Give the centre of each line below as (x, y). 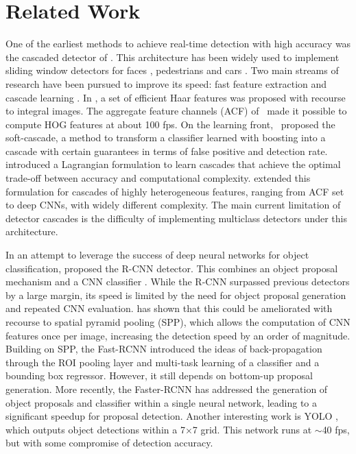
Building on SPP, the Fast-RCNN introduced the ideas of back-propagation (164, 349)
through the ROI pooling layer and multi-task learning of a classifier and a (163, 362)
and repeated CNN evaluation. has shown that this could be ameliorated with (169, 308)
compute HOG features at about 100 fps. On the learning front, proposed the (170, 124)
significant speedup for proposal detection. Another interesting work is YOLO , (172, 416)
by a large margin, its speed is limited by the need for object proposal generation (176, 295)
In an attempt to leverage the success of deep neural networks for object (157, 255)
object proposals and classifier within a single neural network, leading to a (162, 402)
